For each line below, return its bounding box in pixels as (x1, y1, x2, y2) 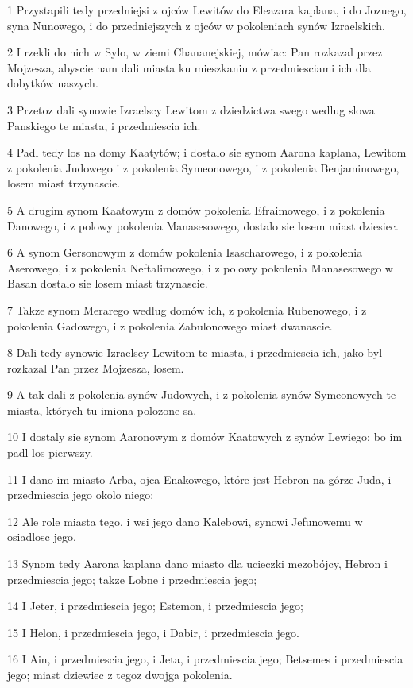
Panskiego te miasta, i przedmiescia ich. (7, 117, 201, 133)
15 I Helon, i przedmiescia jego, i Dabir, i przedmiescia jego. (7, 624, 299, 640)
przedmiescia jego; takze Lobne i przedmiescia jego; (7, 570, 257, 587)
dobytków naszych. (7, 75, 98, 91)
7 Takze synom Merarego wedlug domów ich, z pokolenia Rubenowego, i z (7, 301, 367, 318)
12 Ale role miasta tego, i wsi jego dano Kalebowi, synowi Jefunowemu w (7, 512, 363, 529)
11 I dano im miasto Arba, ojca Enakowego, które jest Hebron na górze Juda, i (7, 470, 392, 487)
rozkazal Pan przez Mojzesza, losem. (7, 359, 184, 376)
